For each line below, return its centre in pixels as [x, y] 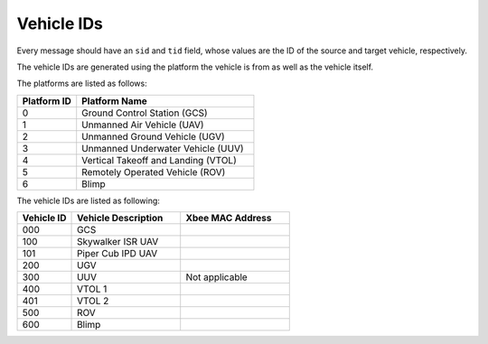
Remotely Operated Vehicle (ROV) [154, 172]
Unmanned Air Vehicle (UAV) [143, 125]
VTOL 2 [93, 301]
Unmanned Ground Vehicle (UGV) [153, 136]
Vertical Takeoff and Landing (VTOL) [159, 160]
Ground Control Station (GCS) [145, 113]
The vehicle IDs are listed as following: [88, 200]
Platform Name [115, 101]
